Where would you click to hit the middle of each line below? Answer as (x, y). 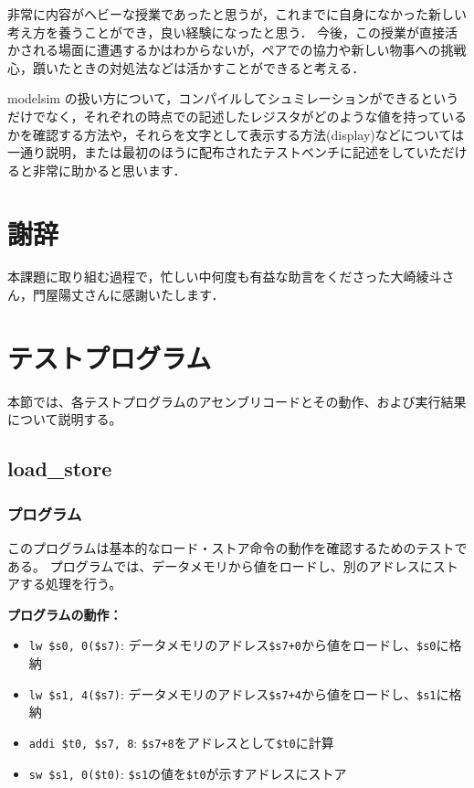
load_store (60, 469)
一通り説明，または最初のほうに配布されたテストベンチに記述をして (212, 152)
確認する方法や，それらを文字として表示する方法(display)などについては (248, 134)
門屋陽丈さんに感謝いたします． (128, 295)
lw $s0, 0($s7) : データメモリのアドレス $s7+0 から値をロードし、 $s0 (232, 645)
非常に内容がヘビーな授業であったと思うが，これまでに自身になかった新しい (237, 14)
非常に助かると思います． (109, 170)
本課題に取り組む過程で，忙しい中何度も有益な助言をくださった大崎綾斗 (225, 277)
